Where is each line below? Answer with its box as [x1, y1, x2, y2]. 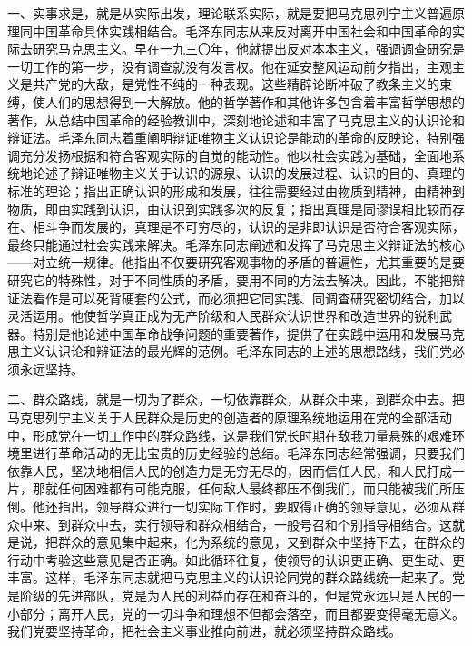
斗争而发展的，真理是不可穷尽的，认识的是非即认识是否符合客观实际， [44, 217, 465, 236]
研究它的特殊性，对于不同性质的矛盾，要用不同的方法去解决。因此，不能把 [7, 270, 452, 289]
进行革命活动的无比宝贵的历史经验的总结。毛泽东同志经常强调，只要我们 [32, 443, 465, 462]
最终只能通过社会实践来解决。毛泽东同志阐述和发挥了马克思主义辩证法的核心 [7, 234, 465, 253]
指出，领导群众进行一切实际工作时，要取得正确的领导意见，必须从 [57, 497, 452, 516]
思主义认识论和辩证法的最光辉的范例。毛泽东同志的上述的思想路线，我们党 [7, 342, 452, 361]
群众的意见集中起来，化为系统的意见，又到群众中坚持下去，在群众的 [57, 532, 465, 552]
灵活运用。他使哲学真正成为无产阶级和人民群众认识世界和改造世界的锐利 [7, 306, 439, 325]
